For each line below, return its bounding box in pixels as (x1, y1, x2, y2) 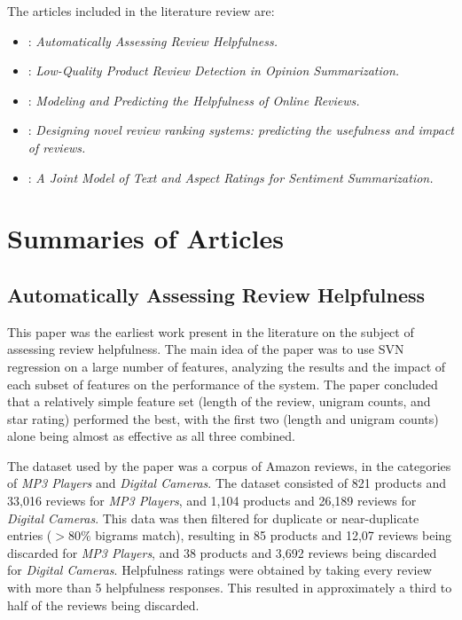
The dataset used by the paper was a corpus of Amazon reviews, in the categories (7, 456, 451, 475)
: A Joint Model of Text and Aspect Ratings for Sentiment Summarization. (27, 168, 434, 186)
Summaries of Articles (7, 220, 284, 256)
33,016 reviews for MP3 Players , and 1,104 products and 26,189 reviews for (7, 491, 417, 510)
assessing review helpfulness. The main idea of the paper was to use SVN (7, 340, 404, 358)
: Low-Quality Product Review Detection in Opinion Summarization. (27, 61, 400, 80)
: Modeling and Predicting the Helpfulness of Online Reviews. (27, 90, 360, 109)
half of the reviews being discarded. (7, 595, 200, 614)
